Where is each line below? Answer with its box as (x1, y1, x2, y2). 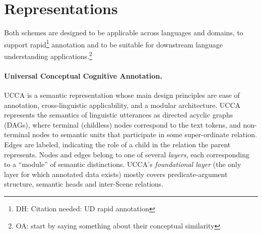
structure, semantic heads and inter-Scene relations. (4, 179, 164, 189)
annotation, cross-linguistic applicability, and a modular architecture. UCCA (4, 99, 241, 110)
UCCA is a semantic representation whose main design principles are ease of (4, 90, 240, 100)
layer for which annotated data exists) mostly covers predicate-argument (4, 168, 228, 179)
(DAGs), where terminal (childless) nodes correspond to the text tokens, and (4, 119, 241, 130)
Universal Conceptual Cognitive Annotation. (4, 70, 162, 81)
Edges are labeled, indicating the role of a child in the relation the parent (4, 139, 231, 149)
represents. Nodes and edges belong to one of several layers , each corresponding (4, 149, 249, 159)
